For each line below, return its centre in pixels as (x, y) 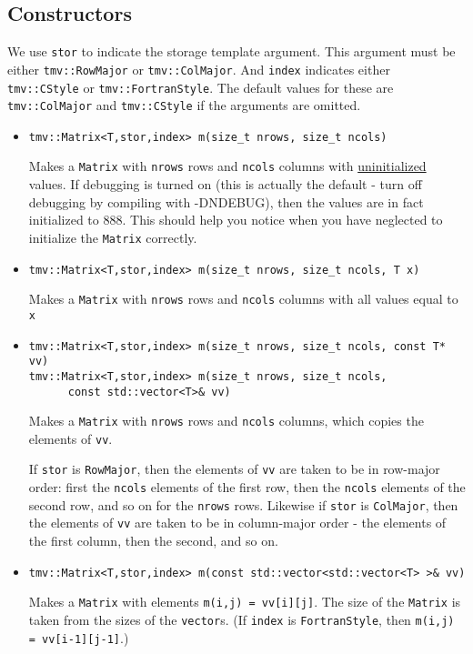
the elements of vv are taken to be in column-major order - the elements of (237, 523)
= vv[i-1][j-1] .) (79, 637)
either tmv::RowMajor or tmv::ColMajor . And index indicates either (199, 69)
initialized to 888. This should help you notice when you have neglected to (236, 220)
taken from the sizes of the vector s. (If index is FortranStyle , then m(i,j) (242, 620)
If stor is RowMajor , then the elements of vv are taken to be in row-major (234, 469)
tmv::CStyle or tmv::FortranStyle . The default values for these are (201, 87)
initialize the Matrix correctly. (113, 237)
